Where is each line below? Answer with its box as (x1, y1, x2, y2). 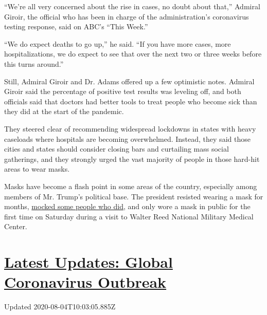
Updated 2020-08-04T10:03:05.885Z (4, 301, 116, 312)
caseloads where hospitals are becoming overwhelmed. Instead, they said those (4, 133, 251, 144)
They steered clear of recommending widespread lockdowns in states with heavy (4, 123, 256, 134)
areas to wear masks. (4, 163, 70, 174)
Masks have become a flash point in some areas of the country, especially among (4, 180, 257, 191)
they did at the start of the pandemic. (4, 106, 124, 117)
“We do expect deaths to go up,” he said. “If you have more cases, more (4, 38, 231, 49)
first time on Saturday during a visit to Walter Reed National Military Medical (4, 211, 254, 221)
